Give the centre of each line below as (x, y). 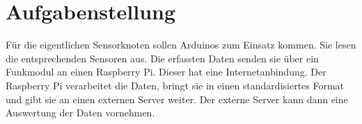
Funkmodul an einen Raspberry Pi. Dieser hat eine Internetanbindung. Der (166, 72)
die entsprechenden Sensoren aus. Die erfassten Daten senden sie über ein (162, 58)
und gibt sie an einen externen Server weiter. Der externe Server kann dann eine (177, 99)
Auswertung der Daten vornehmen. (80, 113)
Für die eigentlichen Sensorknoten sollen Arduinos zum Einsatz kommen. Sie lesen (181, 45)
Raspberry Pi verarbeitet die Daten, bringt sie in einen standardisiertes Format (175, 85)
